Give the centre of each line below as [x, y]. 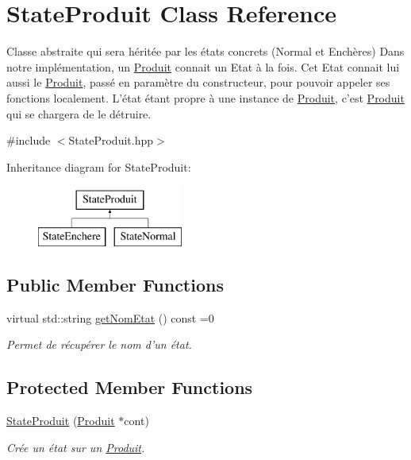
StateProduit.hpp [111, 140]
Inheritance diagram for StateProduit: [99, 166]
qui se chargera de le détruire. [79, 113]
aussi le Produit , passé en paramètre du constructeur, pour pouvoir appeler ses [198, 82]
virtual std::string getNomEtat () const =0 [110, 317]
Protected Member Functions [130, 387]
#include [29, 140]
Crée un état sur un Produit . [76, 447]
